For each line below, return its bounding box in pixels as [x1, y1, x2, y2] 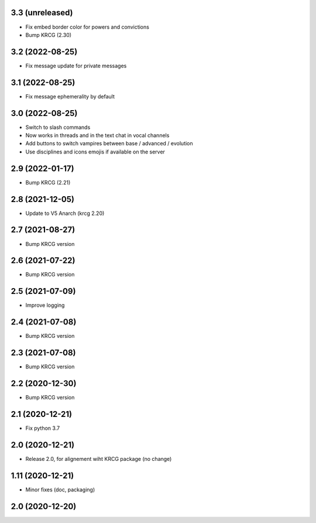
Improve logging [25, 302, 65, 309]
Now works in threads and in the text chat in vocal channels [25, 132, 170, 139]
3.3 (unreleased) [11, 8, 73, 18]
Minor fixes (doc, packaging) [25, 486, 95, 493]
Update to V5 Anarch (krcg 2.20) [25, 210, 105, 217]
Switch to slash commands [25, 124, 91, 131]
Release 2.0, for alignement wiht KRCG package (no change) [25, 455, 172, 462]
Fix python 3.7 [25, 425, 60, 432]
